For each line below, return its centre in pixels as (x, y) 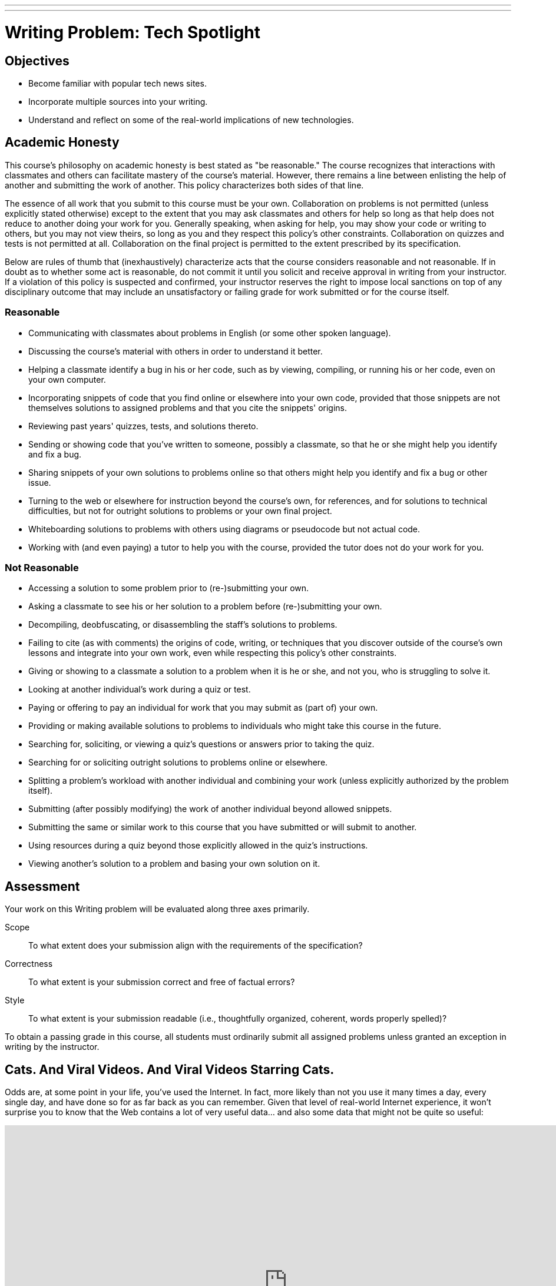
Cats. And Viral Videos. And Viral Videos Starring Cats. (170, 1069)
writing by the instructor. (52, 1047)
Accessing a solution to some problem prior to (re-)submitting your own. (169, 588)
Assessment (42, 886)
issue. (40, 482)
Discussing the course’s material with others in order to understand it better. (176, 351)
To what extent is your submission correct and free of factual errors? (162, 982)
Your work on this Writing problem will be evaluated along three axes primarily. (157, 909)
